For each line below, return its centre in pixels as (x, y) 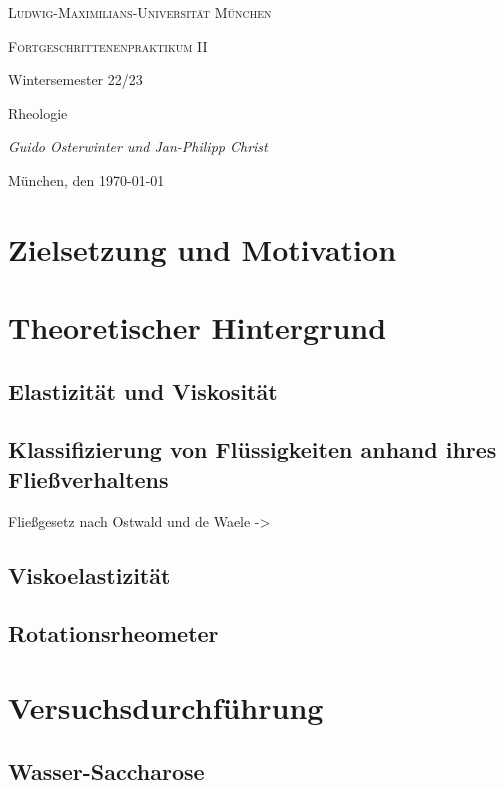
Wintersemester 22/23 (75, 79)
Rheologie (38, 112)
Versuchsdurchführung (166, 707)
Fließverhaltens (88, 478)
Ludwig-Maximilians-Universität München (140, 12)
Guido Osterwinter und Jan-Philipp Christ (138, 146)
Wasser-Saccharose (106, 770)
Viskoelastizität (89, 574)
